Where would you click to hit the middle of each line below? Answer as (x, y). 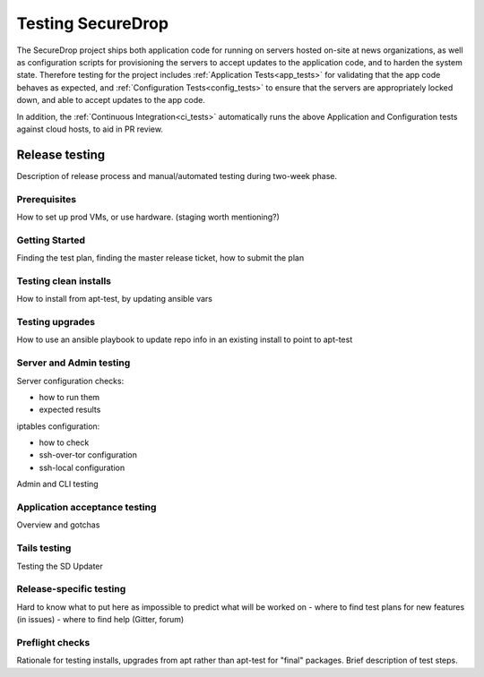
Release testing (61, 154)
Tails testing (44, 548)
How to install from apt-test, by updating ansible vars (114, 299)
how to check (64, 442)
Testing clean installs (64, 280)
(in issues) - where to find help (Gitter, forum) (100, 620)
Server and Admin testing (73, 363)
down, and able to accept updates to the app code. (111, 100)
